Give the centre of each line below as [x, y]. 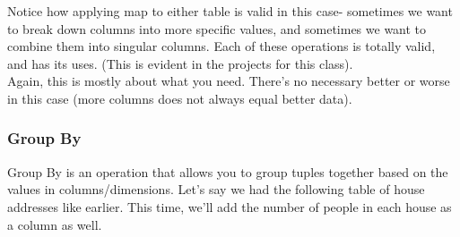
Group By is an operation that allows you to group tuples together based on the [228, 171]
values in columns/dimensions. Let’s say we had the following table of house [216, 189]
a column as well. [55, 224]
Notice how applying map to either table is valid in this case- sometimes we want [230, 11]
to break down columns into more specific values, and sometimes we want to [217, 28]
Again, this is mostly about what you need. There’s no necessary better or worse [229, 81]
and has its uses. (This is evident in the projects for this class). [180, 63]
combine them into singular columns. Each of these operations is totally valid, [221, 46]
